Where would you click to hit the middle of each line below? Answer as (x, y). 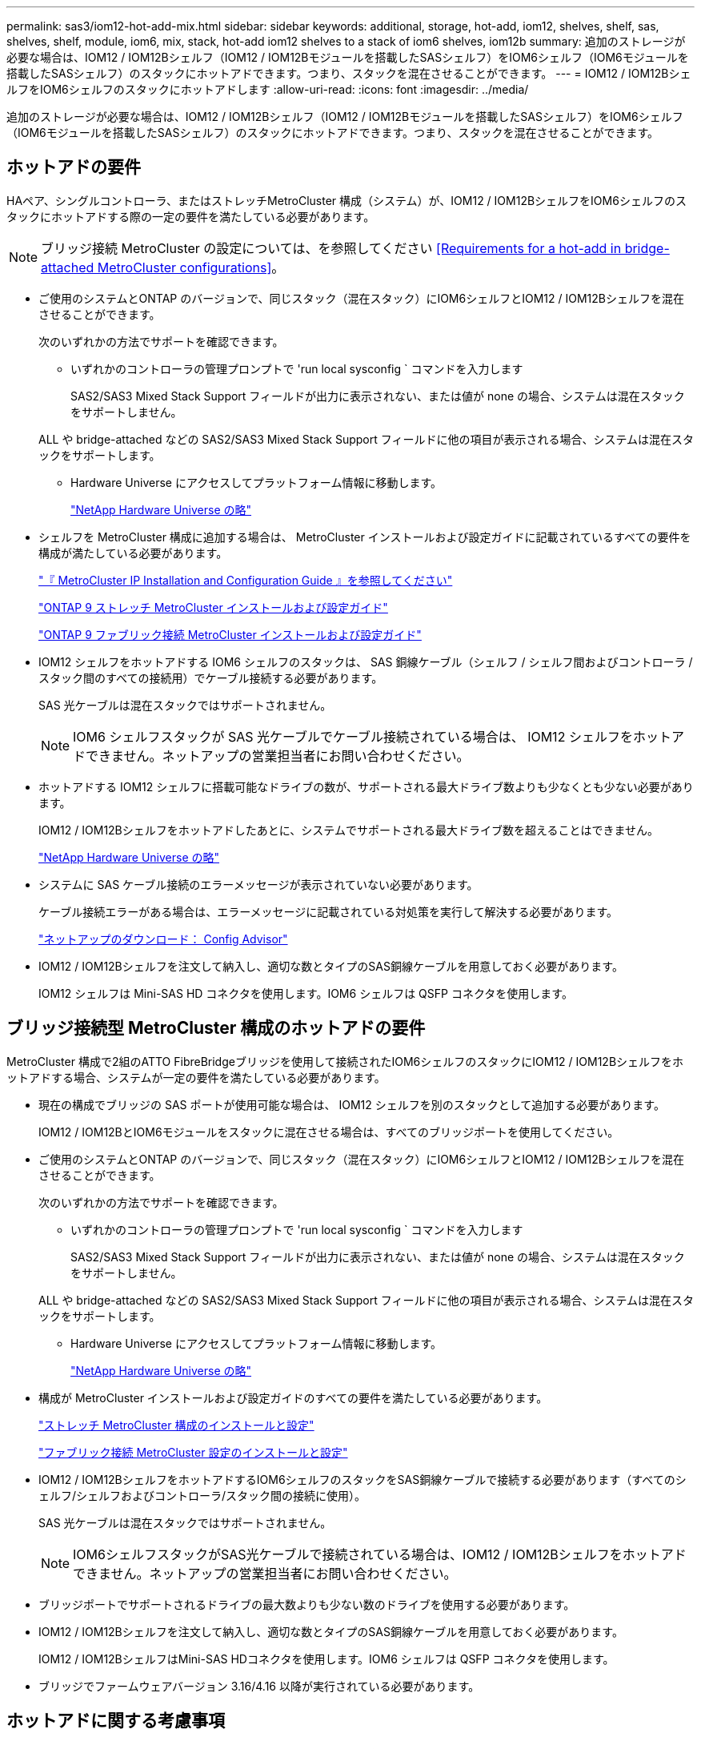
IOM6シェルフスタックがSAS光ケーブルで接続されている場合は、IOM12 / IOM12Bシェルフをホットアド (380, 1554)
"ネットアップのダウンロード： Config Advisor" (163, 939)
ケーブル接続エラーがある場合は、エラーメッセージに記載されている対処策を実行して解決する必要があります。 (328, 911)
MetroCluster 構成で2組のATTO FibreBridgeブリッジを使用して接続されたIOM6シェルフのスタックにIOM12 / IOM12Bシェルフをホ (345, 1061)
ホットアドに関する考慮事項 (116, 1721)
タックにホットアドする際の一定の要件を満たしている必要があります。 (191, 216)
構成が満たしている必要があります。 (133, 553)
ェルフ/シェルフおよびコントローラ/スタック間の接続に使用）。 (202, 1495)
